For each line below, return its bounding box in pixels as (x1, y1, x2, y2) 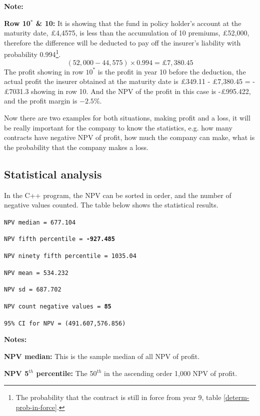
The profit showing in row (4, 66, 83, 76)
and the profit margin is (4, 95, 77, 106)
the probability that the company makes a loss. (4, 141, 148, 152)
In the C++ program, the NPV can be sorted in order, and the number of (4, 189, 231, 200)
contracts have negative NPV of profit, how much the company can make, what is (4, 132, 255, 142)
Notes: (4, 334, 27, 344)
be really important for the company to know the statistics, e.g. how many (4, 122, 232, 132)
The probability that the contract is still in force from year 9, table (15, 392, 221, 402)
